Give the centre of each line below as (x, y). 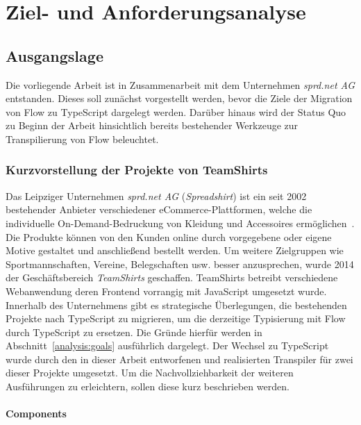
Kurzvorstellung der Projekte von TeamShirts (137, 170)
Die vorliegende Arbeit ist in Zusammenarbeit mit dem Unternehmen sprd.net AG (180, 84)
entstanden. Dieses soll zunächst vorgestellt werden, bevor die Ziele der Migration (179, 98)
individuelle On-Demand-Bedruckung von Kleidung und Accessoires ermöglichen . (180, 223)
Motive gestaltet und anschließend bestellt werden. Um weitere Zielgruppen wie (175, 250)
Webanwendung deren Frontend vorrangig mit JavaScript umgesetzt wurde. (166, 291)
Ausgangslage (54, 55)
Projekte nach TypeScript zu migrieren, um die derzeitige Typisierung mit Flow (176, 318)
